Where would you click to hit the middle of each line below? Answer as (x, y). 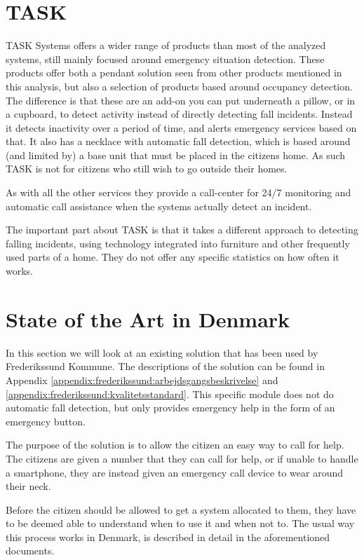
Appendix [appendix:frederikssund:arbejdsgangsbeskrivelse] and (142, 380)
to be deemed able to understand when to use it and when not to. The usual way (180, 523)
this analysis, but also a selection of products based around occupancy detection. (179, 86)
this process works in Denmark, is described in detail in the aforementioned (168, 537)
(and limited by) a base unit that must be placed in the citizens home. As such (176, 155)
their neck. (28, 486)
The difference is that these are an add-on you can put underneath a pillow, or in (181, 100)
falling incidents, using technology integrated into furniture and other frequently (178, 243)
